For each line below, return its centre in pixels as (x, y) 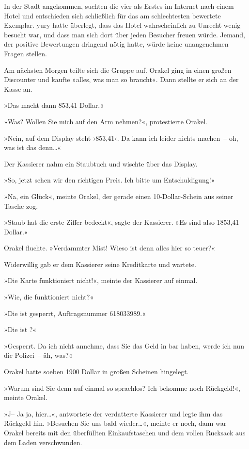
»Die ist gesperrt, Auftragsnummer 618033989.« (75, 313)
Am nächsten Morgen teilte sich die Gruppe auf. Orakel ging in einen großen (118, 70)
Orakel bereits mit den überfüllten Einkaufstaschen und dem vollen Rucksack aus (125, 432)
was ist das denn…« (33, 147)
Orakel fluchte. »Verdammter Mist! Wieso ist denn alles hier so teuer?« (110, 248)
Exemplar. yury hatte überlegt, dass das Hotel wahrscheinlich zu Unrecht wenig (122, 25)
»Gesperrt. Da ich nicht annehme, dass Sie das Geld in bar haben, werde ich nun (124, 345)
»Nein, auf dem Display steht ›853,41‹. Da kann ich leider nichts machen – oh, (121, 138)
